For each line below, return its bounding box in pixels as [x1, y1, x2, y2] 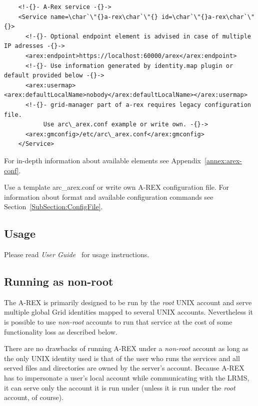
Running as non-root [4, 274, 113, 289]
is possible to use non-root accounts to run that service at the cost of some [4, 317, 232, 327]
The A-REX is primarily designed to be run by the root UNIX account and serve [4, 297, 252, 307]
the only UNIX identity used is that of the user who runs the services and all [4, 353, 240, 363]
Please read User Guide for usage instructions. [4, 249, 149, 260]
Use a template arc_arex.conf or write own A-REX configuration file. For [4, 182, 229, 192]
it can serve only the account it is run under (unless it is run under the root [4, 382, 235, 393]
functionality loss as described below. [4, 326, 117, 337]
